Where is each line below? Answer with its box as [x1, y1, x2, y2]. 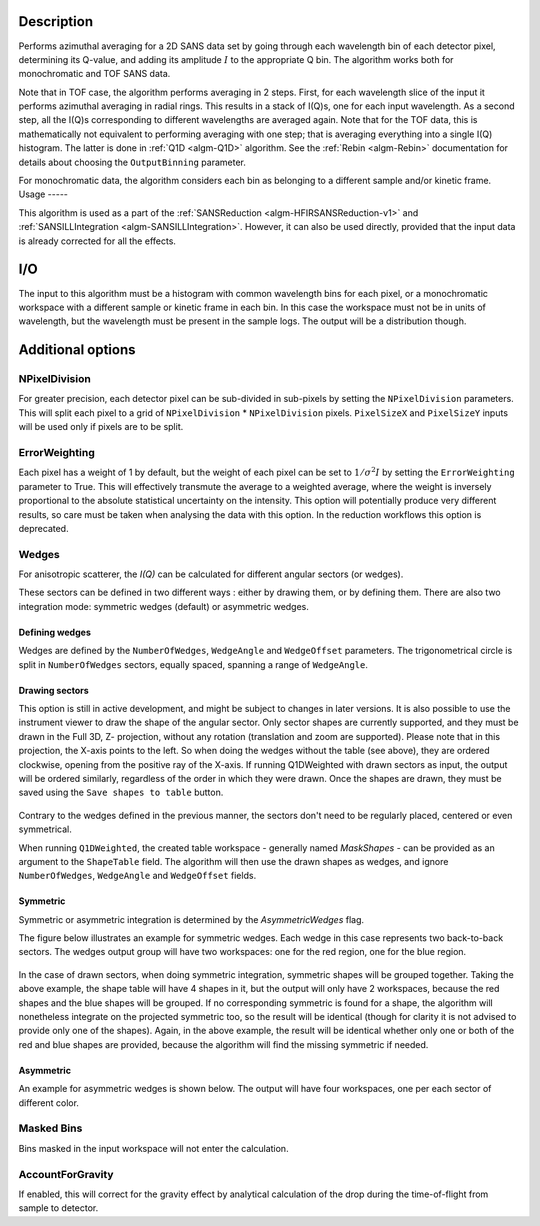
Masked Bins [18, 1121, 83, 1135]
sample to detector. [18, 1202, 99, 1214]
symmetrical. [18, 823, 72, 835]
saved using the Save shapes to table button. [18, 786, 224, 799]
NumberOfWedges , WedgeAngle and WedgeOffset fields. [18, 870, 257, 882]
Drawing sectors [18, 684, 89, 696]
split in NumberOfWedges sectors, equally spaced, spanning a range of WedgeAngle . [18, 658, 369, 670]
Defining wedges [18, 626, 92, 638]
